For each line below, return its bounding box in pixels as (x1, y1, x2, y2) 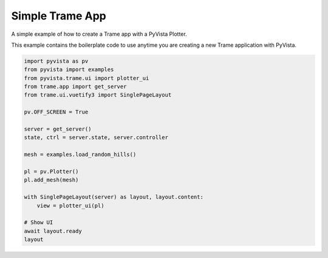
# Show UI (24, 219, 53, 226)
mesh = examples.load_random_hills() (24, 151, 137, 158)
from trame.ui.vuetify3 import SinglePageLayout (24, 92, 172, 98)
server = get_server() (24, 126, 92, 133)
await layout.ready (24, 228, 82, 234)
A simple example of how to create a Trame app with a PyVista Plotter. (11, 30, 188, 38)
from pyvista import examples (24, 66, 114, 73)
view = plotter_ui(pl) (36, 202, 104, 209)
